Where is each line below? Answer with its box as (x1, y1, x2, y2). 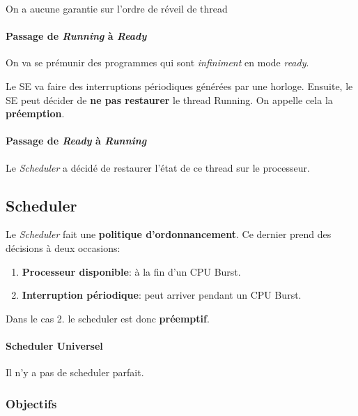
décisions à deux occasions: (6, 240, 120, 255)
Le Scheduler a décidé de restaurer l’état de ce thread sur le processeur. (6, 160, 310, 174)
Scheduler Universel (6, 338, 103, 352)
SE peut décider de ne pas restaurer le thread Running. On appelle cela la (6, 92, 333, 107)
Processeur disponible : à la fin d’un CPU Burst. (22, 264, 241, 278)
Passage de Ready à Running (6, 133, 147, 148)
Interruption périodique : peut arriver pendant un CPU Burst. (22, 288, 302, 302)
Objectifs (6, 394, 57, 412)
